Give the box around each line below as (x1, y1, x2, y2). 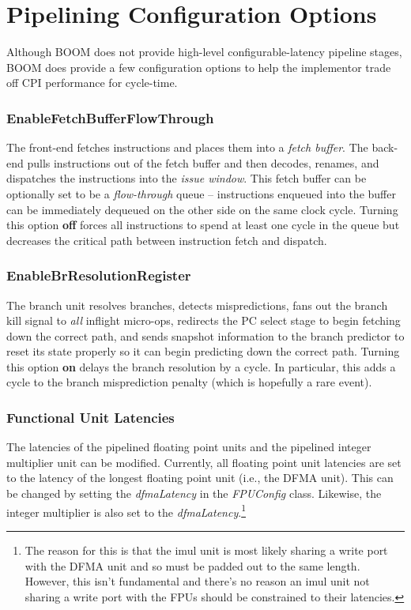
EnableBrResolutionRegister (6, 265, 191, 285)
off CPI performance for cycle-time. (6, 74, 178, 91)
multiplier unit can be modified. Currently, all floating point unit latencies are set (6, 454, 402, 470)
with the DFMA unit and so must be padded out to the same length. (25, 557, 360, 574)
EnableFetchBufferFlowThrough (6, 107, 214, 127)
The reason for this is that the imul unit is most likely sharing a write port (25, 541, 388, 558)
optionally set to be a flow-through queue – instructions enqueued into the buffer (6, 185, 396, 201)
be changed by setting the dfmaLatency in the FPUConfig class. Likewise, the (6, 485, 382, 502)
